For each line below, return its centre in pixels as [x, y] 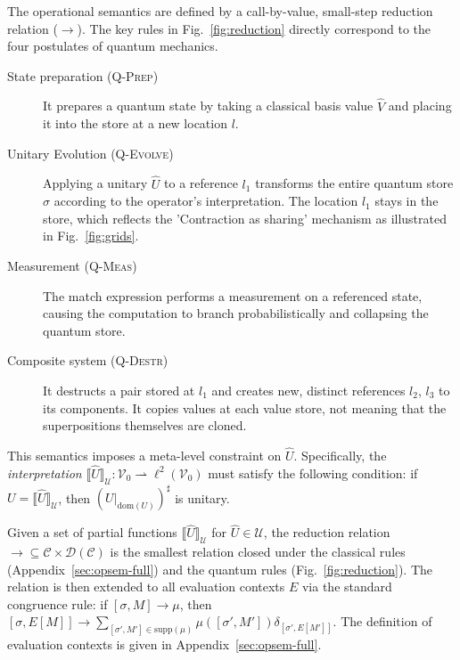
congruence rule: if [57, 603]
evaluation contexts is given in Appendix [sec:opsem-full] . [164, 644]
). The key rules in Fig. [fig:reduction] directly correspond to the [254, 28]
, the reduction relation [327, 532]
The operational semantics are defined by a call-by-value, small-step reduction [220, 11]
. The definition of [382, 621]
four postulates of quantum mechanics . [113, 46]
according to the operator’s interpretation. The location [206, 201]
